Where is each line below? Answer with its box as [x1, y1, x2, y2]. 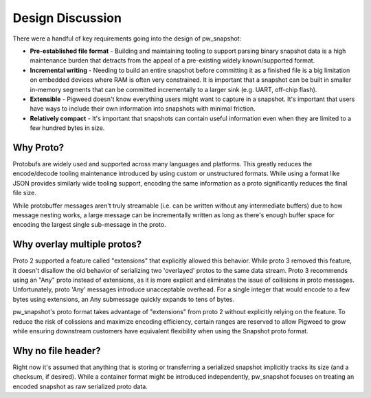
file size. [12, 189, 37, 197]
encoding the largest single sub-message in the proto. [12, 221, 166, 229]
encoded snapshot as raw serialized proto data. [12, 382, 148, 390]
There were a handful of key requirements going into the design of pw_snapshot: [12, 34, 242, 43]
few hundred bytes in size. [30, 124, 105, 132]
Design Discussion [12, 10, 122, 25]
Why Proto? [12, 142, 65, 153]
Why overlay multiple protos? [12, 239, 142, 250]
